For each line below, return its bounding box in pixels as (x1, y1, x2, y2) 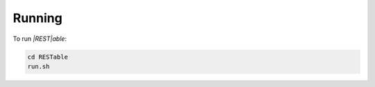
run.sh (27, 62, 50, 70)
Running (12, 10, 62, 26)
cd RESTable (27, 52, 69, 61)
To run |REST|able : (12, 35, 67, 43)
